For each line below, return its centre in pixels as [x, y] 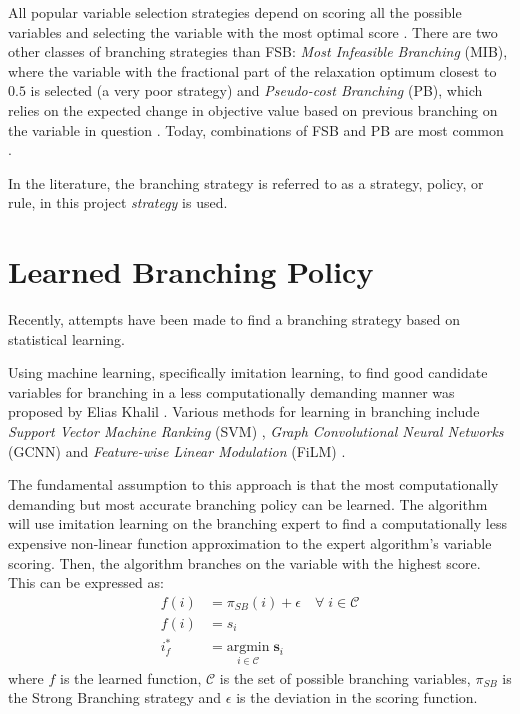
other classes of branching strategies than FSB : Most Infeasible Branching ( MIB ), [258, 51]
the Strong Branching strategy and [115, 697]
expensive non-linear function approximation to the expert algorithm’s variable [250, 543]
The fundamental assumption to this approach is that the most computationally [253, 484]
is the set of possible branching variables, [345, 677]
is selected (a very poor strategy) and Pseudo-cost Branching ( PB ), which [256, 90]
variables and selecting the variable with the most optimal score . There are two [253, 31]
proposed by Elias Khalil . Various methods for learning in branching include [244, 411]
